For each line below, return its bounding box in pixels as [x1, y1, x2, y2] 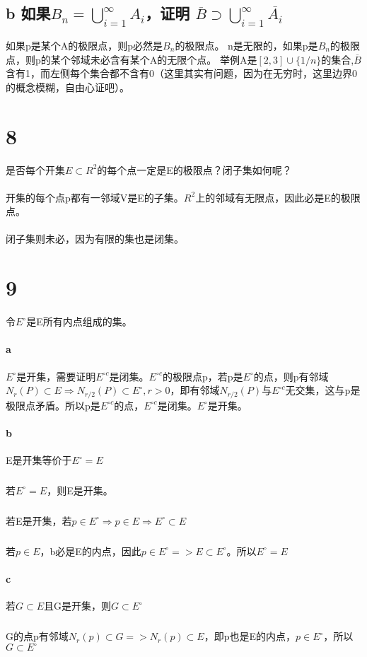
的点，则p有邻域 [253, 368, 329, 383]
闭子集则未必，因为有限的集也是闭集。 [6, 231, 184, 246]
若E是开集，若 [6, 513, 72, 528]
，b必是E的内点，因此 [40, 543, 141, 558]
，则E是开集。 [47, 482, 113, 497]
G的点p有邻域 [6, 629, 69, 644]
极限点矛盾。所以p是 [6, 397, 100, 412]
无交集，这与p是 [285, 383, 361, 397]
